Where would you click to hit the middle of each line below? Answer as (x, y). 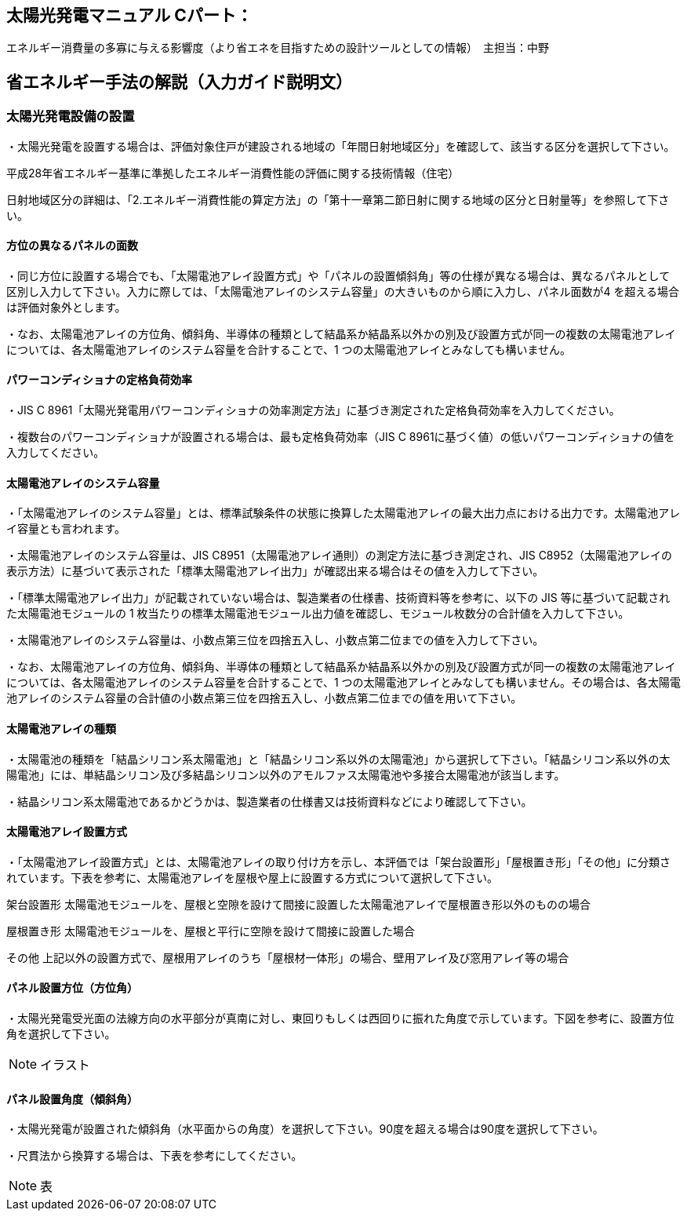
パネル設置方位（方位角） (72, 988)
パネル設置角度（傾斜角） (72, 1099)
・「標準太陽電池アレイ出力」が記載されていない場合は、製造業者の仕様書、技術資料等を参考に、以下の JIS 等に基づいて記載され (338, 598)
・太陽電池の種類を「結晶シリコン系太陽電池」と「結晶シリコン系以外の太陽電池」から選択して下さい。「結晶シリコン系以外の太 (338, 759)
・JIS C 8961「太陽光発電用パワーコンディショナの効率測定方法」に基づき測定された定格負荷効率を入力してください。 (313, 410)
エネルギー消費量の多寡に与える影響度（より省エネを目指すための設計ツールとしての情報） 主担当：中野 (278, 48)
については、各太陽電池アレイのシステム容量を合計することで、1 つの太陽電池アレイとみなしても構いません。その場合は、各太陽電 (343, 683)
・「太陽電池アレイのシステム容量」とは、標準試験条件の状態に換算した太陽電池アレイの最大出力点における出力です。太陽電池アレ (343, 513)
